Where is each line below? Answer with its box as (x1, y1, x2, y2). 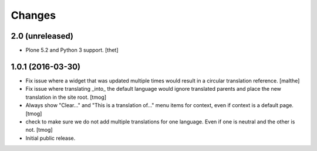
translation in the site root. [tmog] (25, 94, 107, 101)
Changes (11, 9, 56, 22)
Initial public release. (25, 135, 76, 142)
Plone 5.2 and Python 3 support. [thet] (25, 47, 119, 54)
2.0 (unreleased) (11, 31, 73, 41)
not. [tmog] (25, 126, 53, 133)
